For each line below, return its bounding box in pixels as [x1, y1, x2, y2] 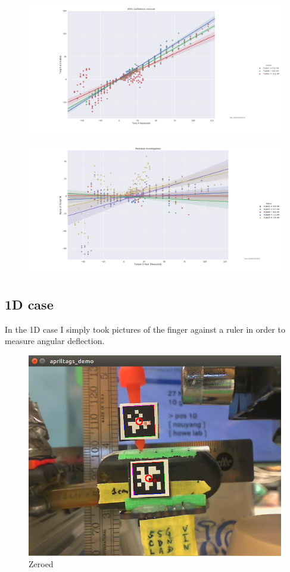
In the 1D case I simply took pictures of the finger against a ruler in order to [5, 323, 285, 335]
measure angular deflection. [5, 335, 105, 347]
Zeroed [29, 558, 54, 570]
